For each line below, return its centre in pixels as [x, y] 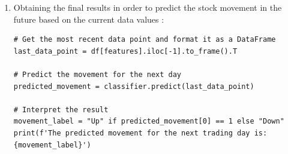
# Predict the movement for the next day [97, 74]
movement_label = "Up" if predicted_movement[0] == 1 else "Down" [149, 121]
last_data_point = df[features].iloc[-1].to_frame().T [125, 51]
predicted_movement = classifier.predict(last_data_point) [134, 86]
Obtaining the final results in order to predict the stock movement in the [148, 7]
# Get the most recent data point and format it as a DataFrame [145, 40]
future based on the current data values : [89, 19]
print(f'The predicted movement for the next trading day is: [140, 133]
